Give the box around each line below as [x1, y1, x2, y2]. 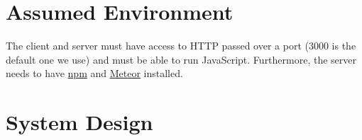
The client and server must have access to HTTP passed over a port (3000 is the [6, 38, 356, 53]
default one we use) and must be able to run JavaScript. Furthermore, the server [6, 52, 357, 66]
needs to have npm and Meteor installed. [6, 66, 183, 81]
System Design [6, 107, 153, 136]
